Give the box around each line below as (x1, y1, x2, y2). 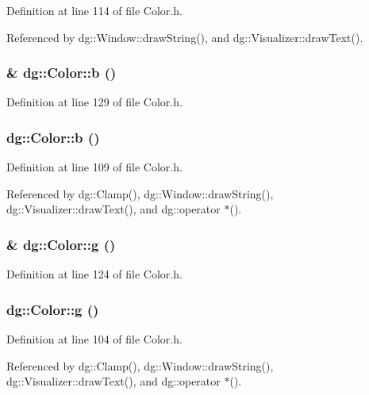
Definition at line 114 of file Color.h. (6, 2, 183, 18)
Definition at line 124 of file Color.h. (6, 266, 183, 282)
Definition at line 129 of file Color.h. (6, 94, 183, 110)
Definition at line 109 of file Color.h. (6, 159, 183, 175)
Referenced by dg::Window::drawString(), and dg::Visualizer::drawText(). (6, 29, 363, 45)
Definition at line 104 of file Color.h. (6, 331, 183, 347)
